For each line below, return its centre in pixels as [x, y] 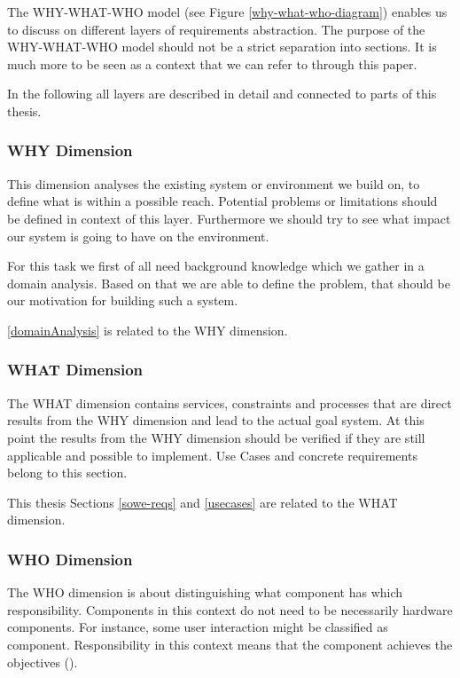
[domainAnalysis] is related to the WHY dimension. [148, 330]
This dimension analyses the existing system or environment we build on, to [214, 183]
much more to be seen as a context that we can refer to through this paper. [212, 63]
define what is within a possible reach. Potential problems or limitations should [222, 201]
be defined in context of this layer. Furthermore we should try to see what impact [229, 218]
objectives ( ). [43, 662]
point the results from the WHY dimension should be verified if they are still [216, 437]
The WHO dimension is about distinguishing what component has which [205, 592]
